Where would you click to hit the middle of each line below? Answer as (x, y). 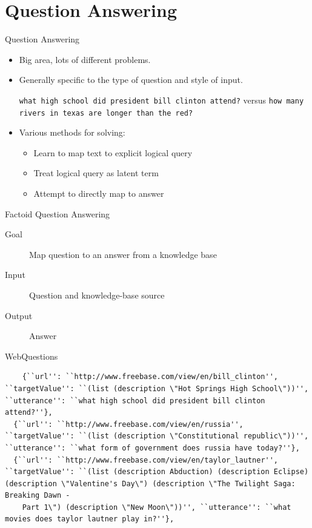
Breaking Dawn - (38, 496)
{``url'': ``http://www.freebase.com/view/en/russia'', (128, 424)
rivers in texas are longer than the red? (106, 113)
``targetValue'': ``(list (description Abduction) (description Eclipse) (157, 472)
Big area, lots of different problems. (85, 59)
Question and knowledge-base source (97, 295)
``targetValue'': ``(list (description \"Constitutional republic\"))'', (157, 436)
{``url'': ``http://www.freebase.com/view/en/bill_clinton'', (150, 377)
